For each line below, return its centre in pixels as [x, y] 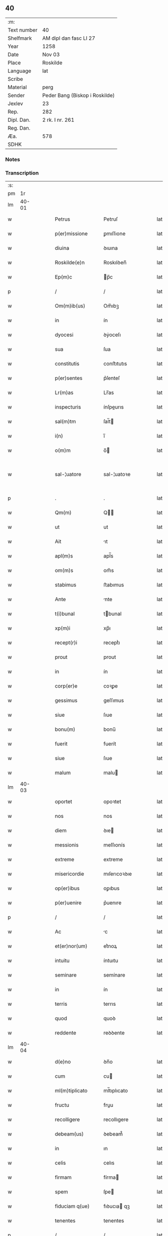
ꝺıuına [110, 248]
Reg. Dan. [19, 128]
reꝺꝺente [114, 1033]
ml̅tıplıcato [116, 1091]
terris [61, 1004]
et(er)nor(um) [71, 946]
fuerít [110, 744]
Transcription [22, 173]
